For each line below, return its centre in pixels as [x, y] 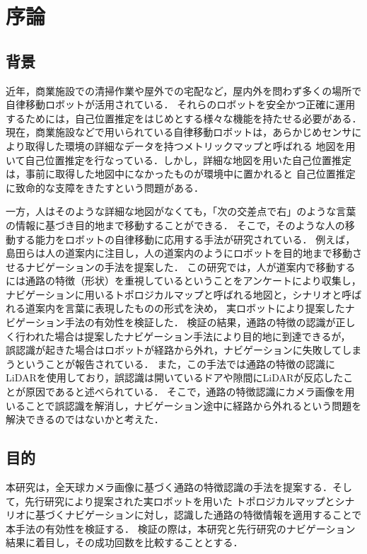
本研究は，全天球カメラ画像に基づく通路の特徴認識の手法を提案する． [169, 487]
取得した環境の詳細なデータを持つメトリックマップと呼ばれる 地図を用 [190, 145]
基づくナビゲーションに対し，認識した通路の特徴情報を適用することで [198, 515]
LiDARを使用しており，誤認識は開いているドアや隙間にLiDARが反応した [175, 377]
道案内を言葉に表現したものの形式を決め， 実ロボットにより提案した [185, 308]
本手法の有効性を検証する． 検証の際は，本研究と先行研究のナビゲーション [181, 528]
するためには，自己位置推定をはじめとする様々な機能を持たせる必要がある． [184, 118]
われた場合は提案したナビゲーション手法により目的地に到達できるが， [188, 336]
